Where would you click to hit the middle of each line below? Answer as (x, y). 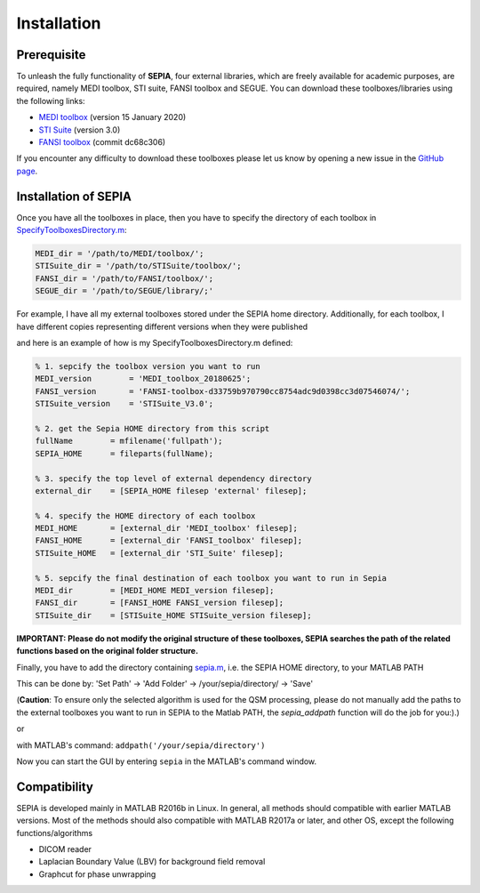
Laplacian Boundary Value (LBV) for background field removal (152, 862)
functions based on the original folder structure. (108, 651)
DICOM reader (65, 849)
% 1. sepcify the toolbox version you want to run (148, 366)
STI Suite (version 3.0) (80, 130)
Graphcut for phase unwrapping (97, 874)
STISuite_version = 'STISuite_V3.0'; (124, 404)
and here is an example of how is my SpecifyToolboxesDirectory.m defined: (155, 343)
